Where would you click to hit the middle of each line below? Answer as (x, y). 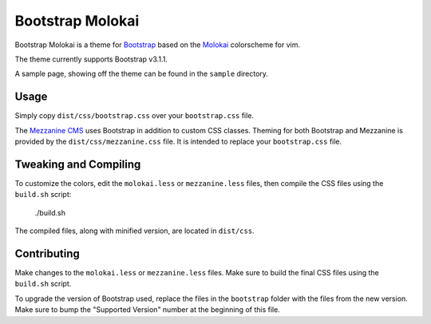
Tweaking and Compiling (78, 164)
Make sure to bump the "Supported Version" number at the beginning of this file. (148, 310)
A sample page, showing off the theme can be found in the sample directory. (142, 74)
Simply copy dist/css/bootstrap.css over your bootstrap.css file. (134, 116)
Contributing (47, 253)
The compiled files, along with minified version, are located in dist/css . (134, 231)
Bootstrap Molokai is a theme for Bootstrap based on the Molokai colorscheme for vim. (158, 45)
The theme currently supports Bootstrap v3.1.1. (91, 59)
